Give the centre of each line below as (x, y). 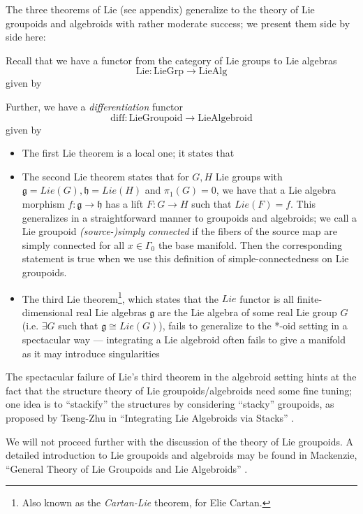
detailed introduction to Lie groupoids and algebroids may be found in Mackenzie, (181, 455)
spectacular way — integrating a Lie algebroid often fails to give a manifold (184, 339)
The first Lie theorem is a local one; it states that (128, 153)
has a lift (125, 203)
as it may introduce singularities (91, 353)
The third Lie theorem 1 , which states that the (120, 297)
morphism (43, 203)
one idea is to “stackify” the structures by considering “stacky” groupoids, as (170, 404)
